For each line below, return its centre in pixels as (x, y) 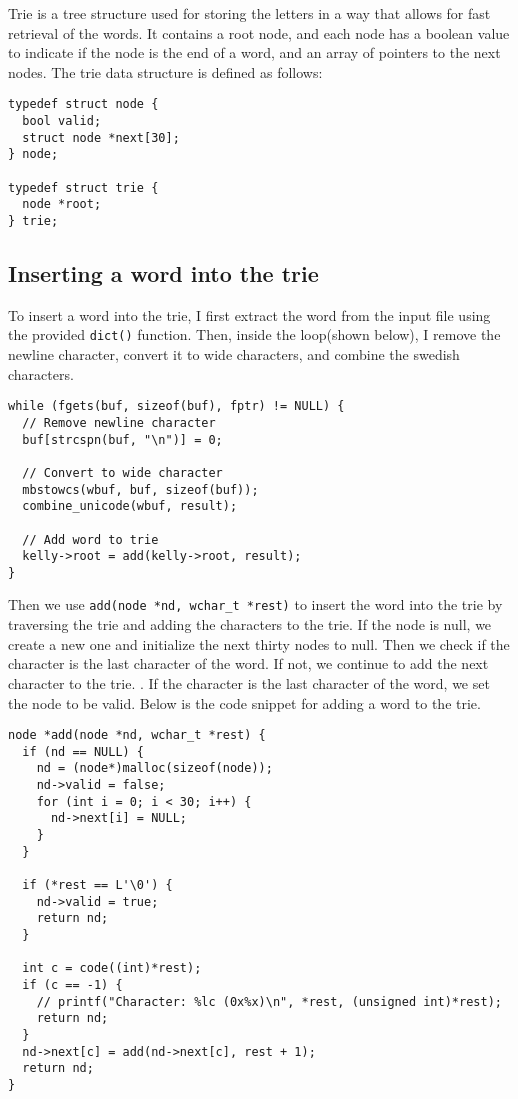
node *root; (62, 204)
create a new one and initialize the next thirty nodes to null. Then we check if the (259, 643)
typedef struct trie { (83, 187)
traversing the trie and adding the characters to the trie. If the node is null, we (250, 624)
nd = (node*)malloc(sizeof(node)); (154, 768)
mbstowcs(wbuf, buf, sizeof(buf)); (140, 489)
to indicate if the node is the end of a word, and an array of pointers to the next (254, 52)
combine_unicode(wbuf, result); (130, 506)
